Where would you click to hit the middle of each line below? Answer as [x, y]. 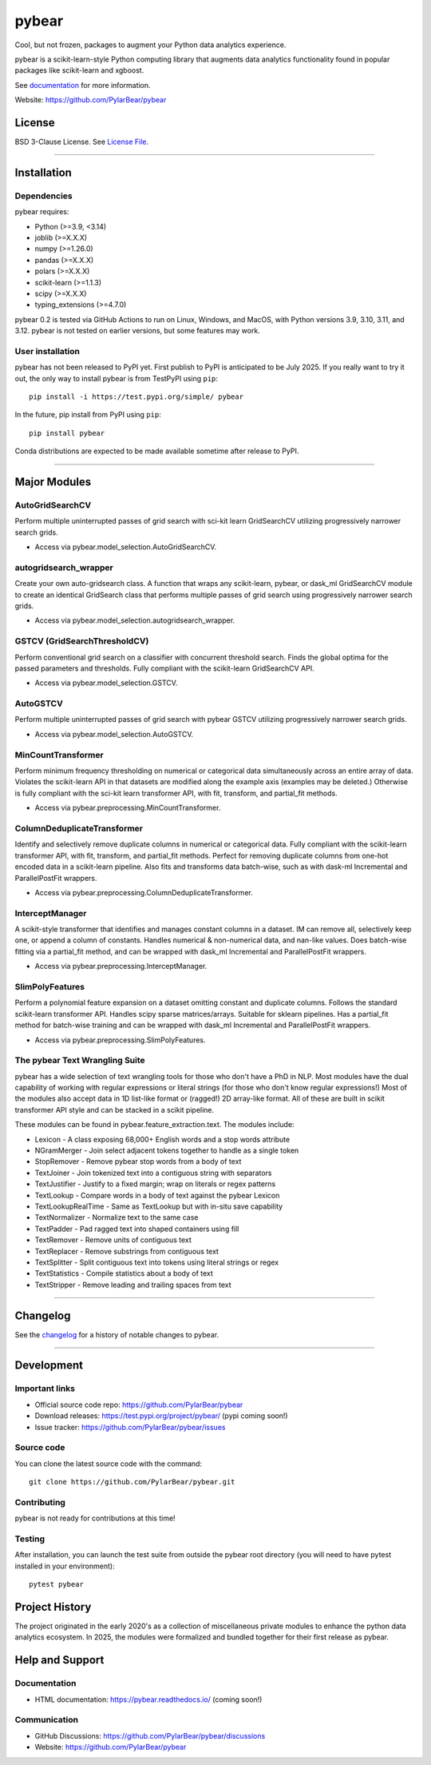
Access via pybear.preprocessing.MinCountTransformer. [128, 808]
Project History [53, 1607]
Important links [45, 1388]
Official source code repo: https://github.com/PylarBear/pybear [139, 1404]
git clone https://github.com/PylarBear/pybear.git [132, 1482]
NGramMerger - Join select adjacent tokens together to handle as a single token [167, 1150]
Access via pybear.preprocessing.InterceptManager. [121, 966]
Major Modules [53, 482]
